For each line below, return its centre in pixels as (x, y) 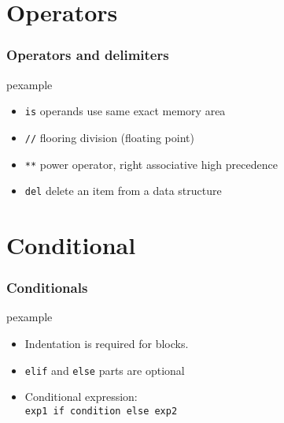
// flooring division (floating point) (109, 137)
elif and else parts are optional (105, 370)
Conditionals (47, 288)
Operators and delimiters (88, 55)
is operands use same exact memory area (125, 111)
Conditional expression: (81, 397)
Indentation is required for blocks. (107, 343)
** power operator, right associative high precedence (151, 164)
